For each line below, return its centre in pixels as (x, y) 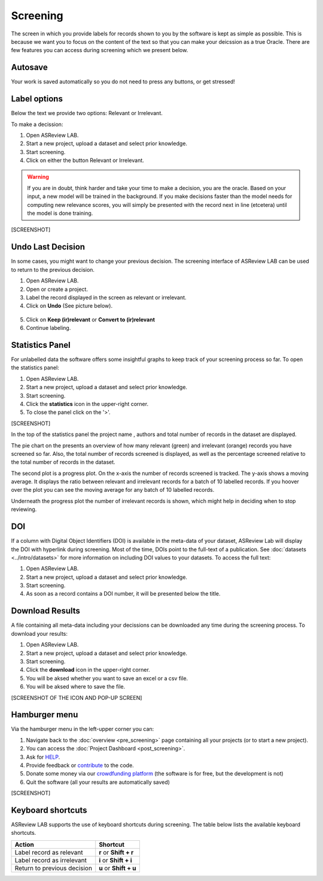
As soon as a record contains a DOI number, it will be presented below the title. (123, 594)
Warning (38, 177)
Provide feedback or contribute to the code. (80, 765)
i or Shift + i (115, 860)
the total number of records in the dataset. (63, 462)
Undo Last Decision (48, 247)
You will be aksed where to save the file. (76, 687)
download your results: (39, 633)
